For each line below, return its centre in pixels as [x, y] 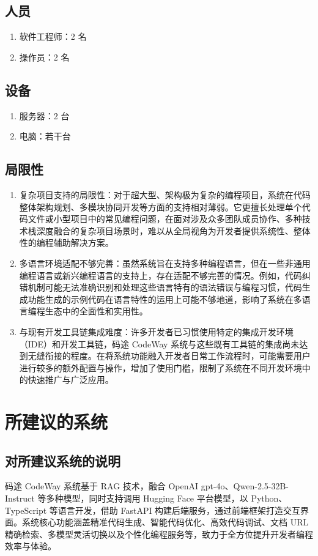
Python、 [269, 498]
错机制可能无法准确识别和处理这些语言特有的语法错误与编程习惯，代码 [161, 287]
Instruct [20, 498]
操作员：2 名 [44, 57]
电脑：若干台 [45, 136]
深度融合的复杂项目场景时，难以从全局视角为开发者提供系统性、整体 [173, 230]
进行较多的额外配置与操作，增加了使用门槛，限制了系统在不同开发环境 [161, 367]
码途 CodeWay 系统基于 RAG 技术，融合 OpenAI [102, 486]
